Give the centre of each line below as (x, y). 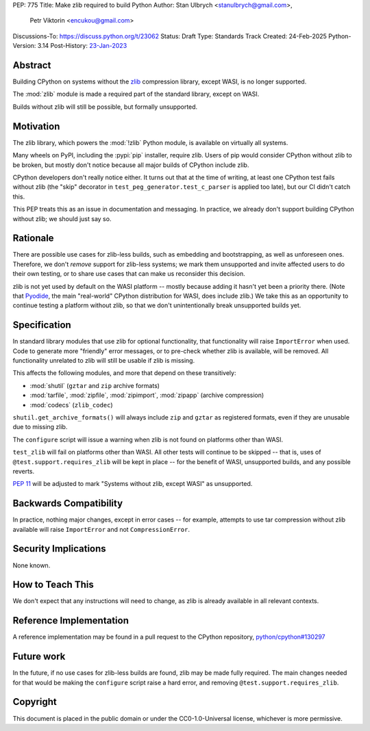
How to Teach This (53, 585)
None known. (32, 565)
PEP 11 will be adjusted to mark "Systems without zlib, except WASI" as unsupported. (133, 484)
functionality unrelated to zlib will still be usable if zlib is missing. (104, 361)
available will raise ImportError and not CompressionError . (101, 529)
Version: (24, 46)
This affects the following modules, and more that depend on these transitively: (124, 373)
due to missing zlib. (40, 427)
